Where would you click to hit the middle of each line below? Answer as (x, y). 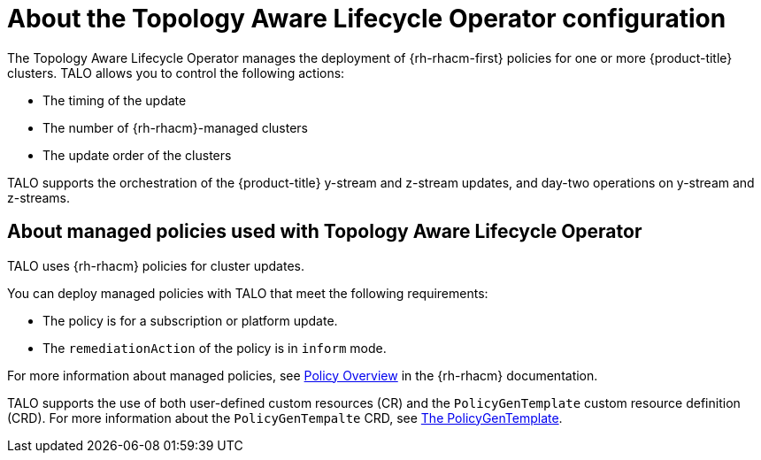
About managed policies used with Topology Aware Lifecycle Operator (325, 232)
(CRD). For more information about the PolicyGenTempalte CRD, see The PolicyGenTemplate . (285, 418)
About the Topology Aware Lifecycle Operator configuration (367, 19)
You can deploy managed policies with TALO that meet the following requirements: (248, 293)
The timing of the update (115, 100)
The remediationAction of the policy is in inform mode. (215, 348)
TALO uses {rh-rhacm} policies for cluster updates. (156, 265)
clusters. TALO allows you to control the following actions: (176, 73)
